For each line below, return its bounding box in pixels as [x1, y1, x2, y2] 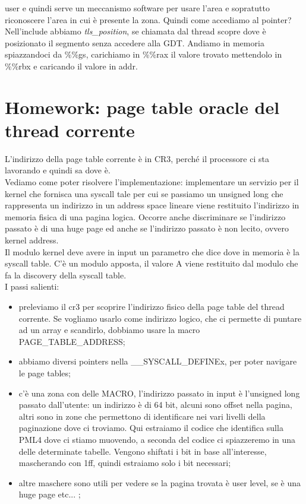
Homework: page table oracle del [5, 94, 280, 119]
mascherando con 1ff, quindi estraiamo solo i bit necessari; [18, 457, 231, 469]
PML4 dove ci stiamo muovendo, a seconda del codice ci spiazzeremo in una [18, 433, 296, 445]
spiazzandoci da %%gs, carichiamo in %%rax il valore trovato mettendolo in [5, 48, 282, 61]
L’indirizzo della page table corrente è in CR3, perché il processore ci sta [5, 152, 269, 164]
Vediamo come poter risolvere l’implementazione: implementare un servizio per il [5, 176, 299, 188]
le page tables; [18, 366, 71, 379]
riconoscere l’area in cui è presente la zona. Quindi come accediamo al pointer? [5, 13, 292, 26]
